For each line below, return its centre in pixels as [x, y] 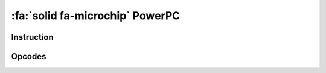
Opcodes [29, 56]
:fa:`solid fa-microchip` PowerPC [96, 16]
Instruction [32, 37]
